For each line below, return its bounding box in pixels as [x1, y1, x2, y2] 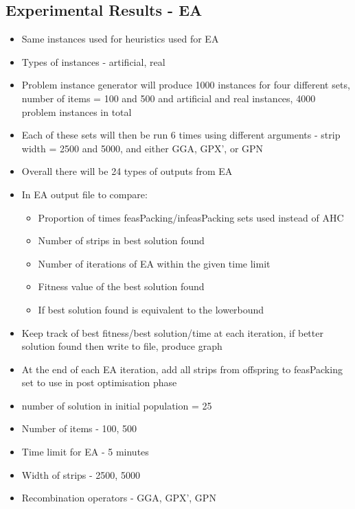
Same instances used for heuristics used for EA [21, 32, 219, 46]
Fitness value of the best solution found [38, 279, 205, 294]
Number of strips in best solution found [38, 233, 205, 248]
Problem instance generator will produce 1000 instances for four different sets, [21, 78, 350, 92]
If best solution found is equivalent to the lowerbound [38, 302, 264, 316]
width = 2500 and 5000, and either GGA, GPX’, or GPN [21, 141, 264, 155]
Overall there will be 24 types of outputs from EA [21, 164, 233, 178]
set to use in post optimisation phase [21, 375, 177, 390]
